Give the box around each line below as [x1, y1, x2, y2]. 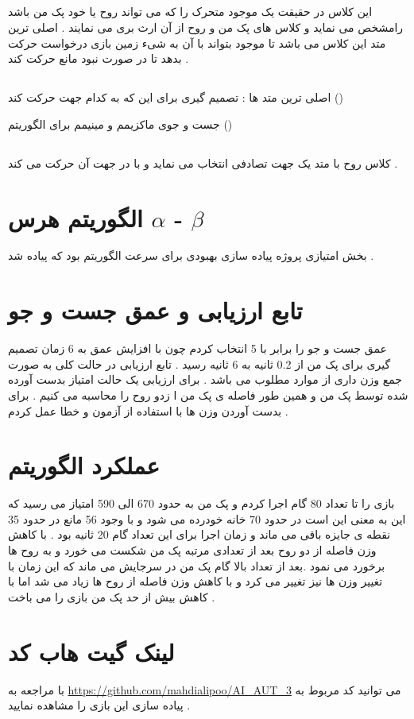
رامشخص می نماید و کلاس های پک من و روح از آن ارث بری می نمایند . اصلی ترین [8, 18, 404, 35]
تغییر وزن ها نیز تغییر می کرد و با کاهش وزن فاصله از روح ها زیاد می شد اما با [8, 573, 383, 590]
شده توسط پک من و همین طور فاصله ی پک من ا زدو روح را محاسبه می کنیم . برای [8, 386, 408, 403]
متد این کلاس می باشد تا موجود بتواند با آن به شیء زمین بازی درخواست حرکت [8, 34, 386, 51]
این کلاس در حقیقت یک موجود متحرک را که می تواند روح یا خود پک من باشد [8, 3, 373, 20]
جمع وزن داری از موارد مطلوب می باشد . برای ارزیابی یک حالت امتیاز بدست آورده [8, 371, 402, 388]
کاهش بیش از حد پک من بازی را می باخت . [8, 588, 215, 605]
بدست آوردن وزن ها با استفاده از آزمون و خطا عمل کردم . [8, 402, 288, 419]
